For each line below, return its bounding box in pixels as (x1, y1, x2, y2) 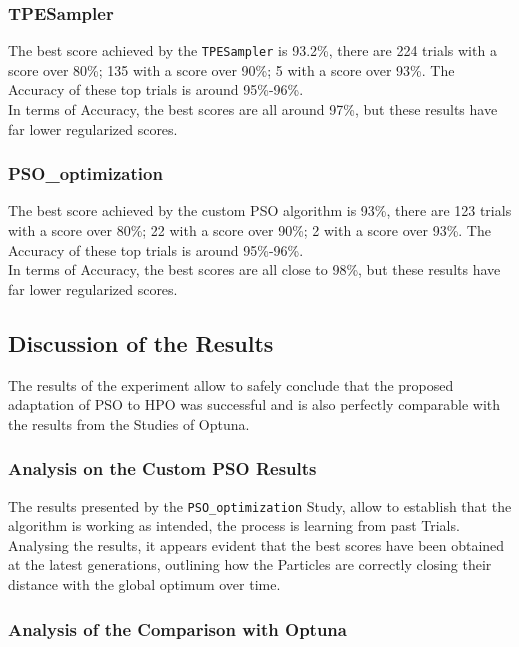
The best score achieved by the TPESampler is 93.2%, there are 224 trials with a (8, 40, 497, 61)
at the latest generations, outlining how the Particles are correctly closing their (8, 554, 492, 575)
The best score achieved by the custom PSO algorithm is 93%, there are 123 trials (8, 200, 512, 221)
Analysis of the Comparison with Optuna (8, 616, 347, 641)
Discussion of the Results (8, 327, 274, 358)
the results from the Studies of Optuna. (8, 413, 250, 434)
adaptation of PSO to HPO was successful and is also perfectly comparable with (8, 394, 501, 415)
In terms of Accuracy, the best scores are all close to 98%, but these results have (8, 259, 501, 280)
